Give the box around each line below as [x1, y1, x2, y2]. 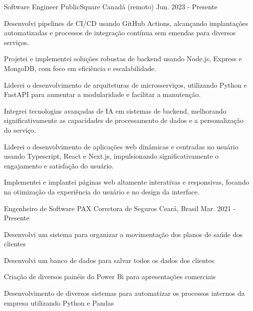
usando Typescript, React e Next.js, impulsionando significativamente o [4, 151, 219, 161]
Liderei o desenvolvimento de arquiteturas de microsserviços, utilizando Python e [4, 79, 247, 90]
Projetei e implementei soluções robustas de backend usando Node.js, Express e [4, 53, 242, 64]
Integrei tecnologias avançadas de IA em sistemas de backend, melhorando [4, 105, 227, 116]
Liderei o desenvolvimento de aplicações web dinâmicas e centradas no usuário [4, 141, 238, 151]
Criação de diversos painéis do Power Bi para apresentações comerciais [4, 271, 216, 282]
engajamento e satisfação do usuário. [4, 160, 114, 170]
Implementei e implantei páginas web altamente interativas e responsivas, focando [4, 177, 249, 187]
